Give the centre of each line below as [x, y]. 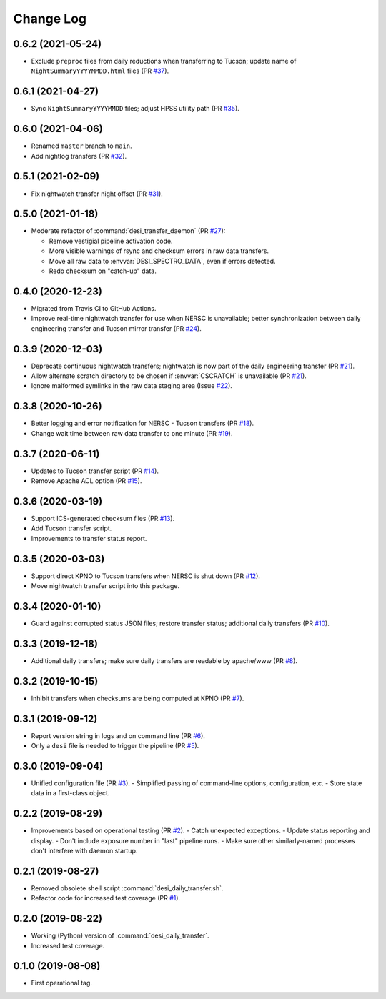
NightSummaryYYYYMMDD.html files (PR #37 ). [100, 71]
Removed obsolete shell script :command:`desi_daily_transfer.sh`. [127, 888]
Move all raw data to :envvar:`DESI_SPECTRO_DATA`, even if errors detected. [162, 261]
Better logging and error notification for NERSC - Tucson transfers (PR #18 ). [142, 423]
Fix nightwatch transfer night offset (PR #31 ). [97, 194]
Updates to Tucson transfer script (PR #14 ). [95, 471]
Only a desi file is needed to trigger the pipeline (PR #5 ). [115, 746]
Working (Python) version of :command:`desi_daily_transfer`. [120, 935]
